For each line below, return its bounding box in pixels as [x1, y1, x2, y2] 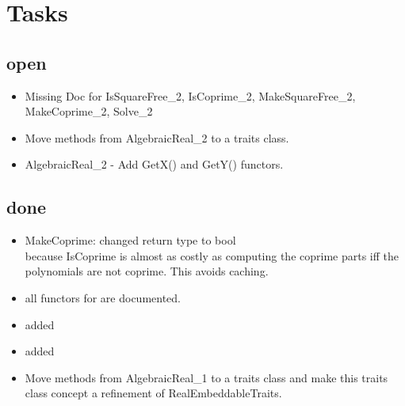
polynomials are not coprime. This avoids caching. [25, 263, 269, 279]
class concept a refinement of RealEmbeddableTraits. [25, 385, 282, 401]
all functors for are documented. [25, 289, 181, 305]
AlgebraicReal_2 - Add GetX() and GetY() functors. [25, 156, 284, 173]
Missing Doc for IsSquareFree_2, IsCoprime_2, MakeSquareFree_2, [25, 87, 356, 104]
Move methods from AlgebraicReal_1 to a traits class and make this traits [25, 369, 388, 385]
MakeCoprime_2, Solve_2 [25, 103, 153, 120]
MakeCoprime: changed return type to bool [25, 232, 236, 249]
